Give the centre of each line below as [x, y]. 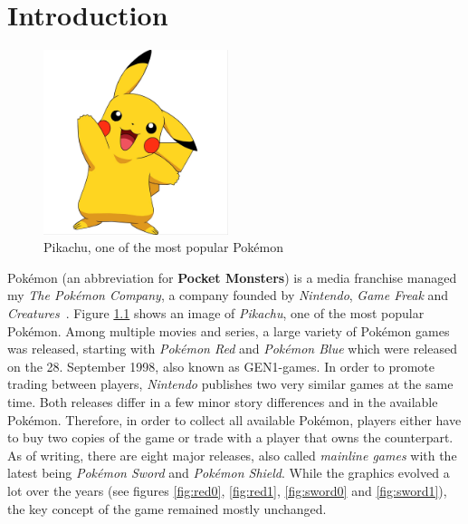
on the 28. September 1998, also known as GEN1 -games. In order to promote [221, 366]
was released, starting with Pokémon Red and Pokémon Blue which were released [232, 349]
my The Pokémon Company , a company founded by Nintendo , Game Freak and [228, 295]
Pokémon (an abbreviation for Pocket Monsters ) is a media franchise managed [232, 277]
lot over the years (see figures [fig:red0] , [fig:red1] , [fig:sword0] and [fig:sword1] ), [227, 490]
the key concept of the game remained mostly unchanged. [167, 508]
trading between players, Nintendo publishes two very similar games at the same [230, 384]
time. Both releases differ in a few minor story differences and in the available [223, 401]
